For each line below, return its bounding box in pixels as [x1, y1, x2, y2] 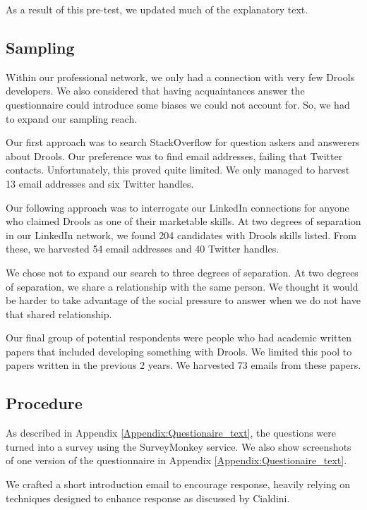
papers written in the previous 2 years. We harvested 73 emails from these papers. [6, 358, 361, 372]
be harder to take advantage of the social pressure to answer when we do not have [6, 293, 361, 308]
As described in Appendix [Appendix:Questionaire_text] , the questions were [6, 425, 337, 440]
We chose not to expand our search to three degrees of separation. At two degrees [6, 265, 359, 279]
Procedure [6, 392, 83, 414]
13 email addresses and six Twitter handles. [6, 176, 194, 190]
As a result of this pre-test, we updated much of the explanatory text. [6, 2, 308, 16]
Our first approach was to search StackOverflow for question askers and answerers [6, 135, 360, 150]
